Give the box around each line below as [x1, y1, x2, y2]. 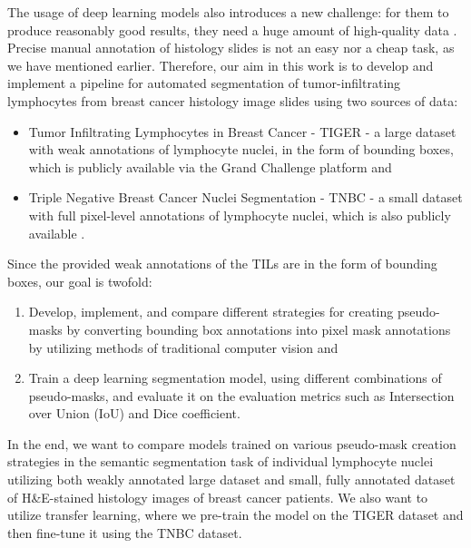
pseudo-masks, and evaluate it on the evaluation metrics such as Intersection [28, 386, 455, 405]
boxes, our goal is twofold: [7, 271, 152, 290]
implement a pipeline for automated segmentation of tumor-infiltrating [7, 73, 401, 93]
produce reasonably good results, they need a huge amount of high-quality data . [7, 20, 457, 39]
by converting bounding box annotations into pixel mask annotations [66, 319, 451, 338]
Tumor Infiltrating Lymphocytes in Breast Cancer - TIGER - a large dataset [28, 122, 456, 141]
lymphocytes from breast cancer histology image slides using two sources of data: [7, 91, 458, 110]
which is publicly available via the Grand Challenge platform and [28, 157, 392, 176]
